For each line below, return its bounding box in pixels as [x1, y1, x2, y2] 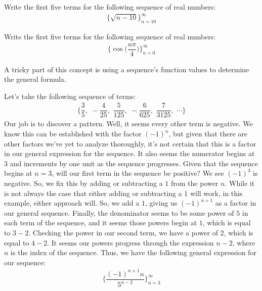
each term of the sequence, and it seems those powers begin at [4, 217, 197, 228]
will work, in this [190, 187, 243, 198]
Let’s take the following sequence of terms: [4, 90, 136, 101]
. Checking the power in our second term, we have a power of [28, 227, 218, 238]
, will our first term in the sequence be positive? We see [52, 168, 224, 178]
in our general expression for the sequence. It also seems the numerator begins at [4, 148, 255, 159]
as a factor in [215, 198, 256, 208]
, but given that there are [168, 128, 248, 139]
